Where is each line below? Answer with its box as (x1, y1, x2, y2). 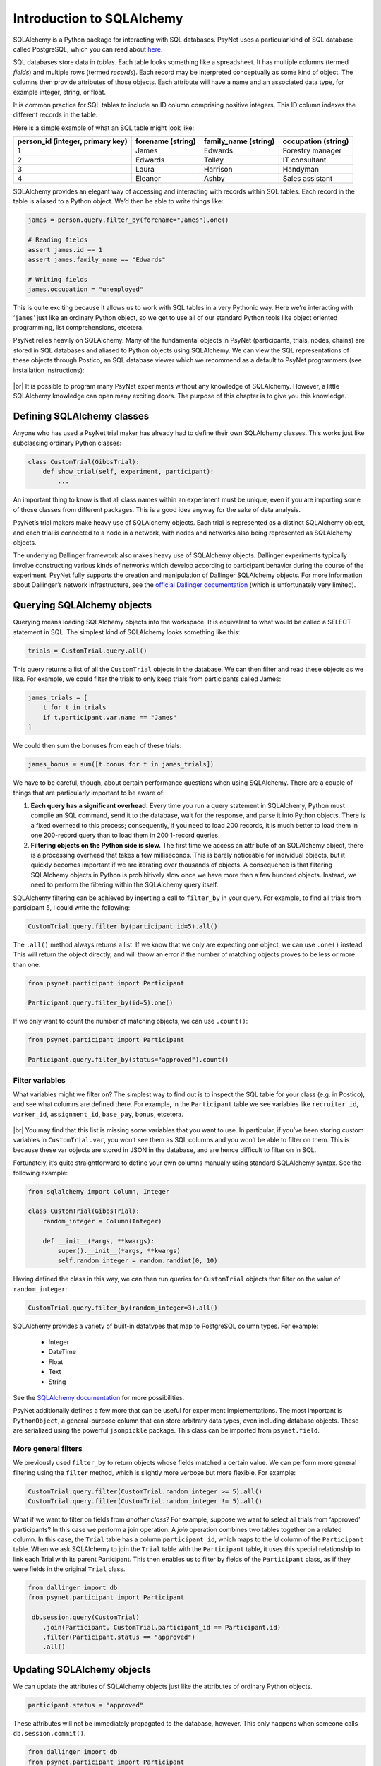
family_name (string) (203, 136, 275, 146)
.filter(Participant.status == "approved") (42, 1633, 195, 1641)
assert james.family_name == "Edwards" (28, 256, 166, 263)
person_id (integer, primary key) (17, 136, 128, 146)
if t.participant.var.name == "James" (42, 713, 177, 721)
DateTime (48, 1348, 77, 1356)
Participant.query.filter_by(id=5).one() (28, 999, 174, 1007)
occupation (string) (282, 136, 349, 146)
